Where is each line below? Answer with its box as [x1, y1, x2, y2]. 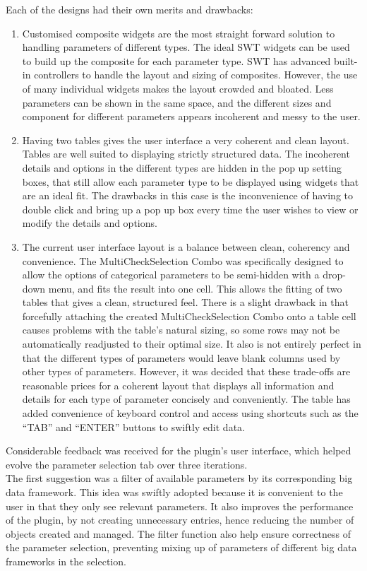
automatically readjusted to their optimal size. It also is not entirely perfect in [22, 336, 361, 351]
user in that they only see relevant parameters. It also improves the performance [6, 498, 354, 513]
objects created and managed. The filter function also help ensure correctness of [6, 526, 351, 541]
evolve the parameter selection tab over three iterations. [6, 457, 248, 471]
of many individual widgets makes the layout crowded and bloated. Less [22, 81, 334, 95]
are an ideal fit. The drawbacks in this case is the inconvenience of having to [22, 188, 353, 203]
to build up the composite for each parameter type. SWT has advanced [22, 53, 331, 68]
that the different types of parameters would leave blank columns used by [22, 350, 341, 365]
